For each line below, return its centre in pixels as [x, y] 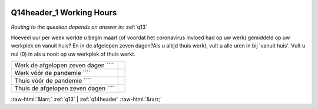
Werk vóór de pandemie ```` [52, 73]
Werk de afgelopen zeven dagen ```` [64, 66]
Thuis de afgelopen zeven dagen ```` [64, 88]
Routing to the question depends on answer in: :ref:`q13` [79, 27]
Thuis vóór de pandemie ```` [53, 81]
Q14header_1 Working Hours [64, 13]
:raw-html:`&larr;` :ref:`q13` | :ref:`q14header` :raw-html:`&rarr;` [86, 99]
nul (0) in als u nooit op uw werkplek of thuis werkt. [73, 54]
